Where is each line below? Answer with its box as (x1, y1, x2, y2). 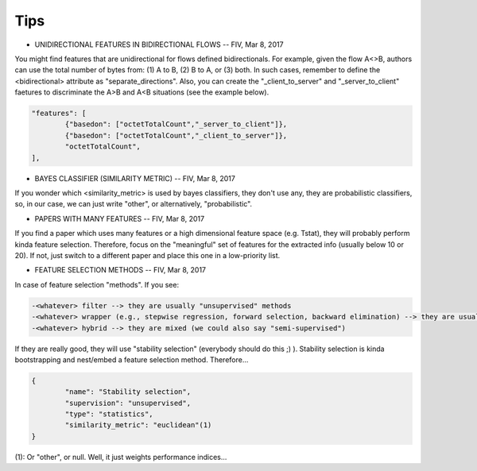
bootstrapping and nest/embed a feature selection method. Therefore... (14, 354, 249, 365)
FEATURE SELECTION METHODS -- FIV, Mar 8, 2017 (34, 265, 207, 275)
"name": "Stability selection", (64, 388, 191, 396)
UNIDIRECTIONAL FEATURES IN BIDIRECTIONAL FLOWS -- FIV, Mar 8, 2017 (34, 40, 284, 49)
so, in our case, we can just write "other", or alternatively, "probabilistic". (14, 199, 253, 209)
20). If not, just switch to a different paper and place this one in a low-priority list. (14, 250, 281, 260)
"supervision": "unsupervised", (64, 398, 191, 407)
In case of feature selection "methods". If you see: (14, 280, 179, 289)
